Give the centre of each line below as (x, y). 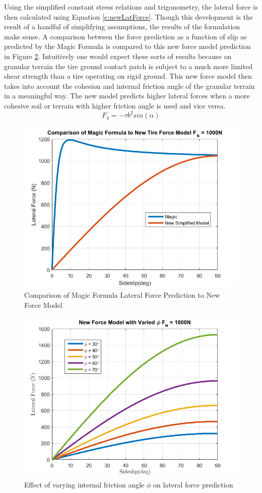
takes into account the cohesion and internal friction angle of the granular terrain (129, 86)
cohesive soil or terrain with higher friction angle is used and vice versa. (115, 105)
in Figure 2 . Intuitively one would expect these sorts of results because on (118, 56)
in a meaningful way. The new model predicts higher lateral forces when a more (127, 96)
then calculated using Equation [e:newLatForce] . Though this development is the (129, 16)
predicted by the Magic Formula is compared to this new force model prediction (127, 46)
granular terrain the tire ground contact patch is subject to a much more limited (128, 66)
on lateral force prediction (193, 484)
